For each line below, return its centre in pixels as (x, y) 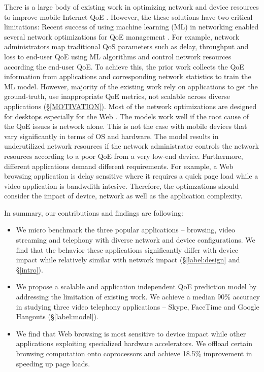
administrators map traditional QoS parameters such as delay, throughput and (126, 46)
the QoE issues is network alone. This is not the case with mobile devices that (126, 126)
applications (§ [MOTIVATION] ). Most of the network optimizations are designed (130, 106)
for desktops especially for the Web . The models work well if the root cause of (126, 116)
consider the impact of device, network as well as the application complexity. (123, 196)
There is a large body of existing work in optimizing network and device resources (131, 7)
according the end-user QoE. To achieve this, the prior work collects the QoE (124, 66)
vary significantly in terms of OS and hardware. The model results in (111, 136)
